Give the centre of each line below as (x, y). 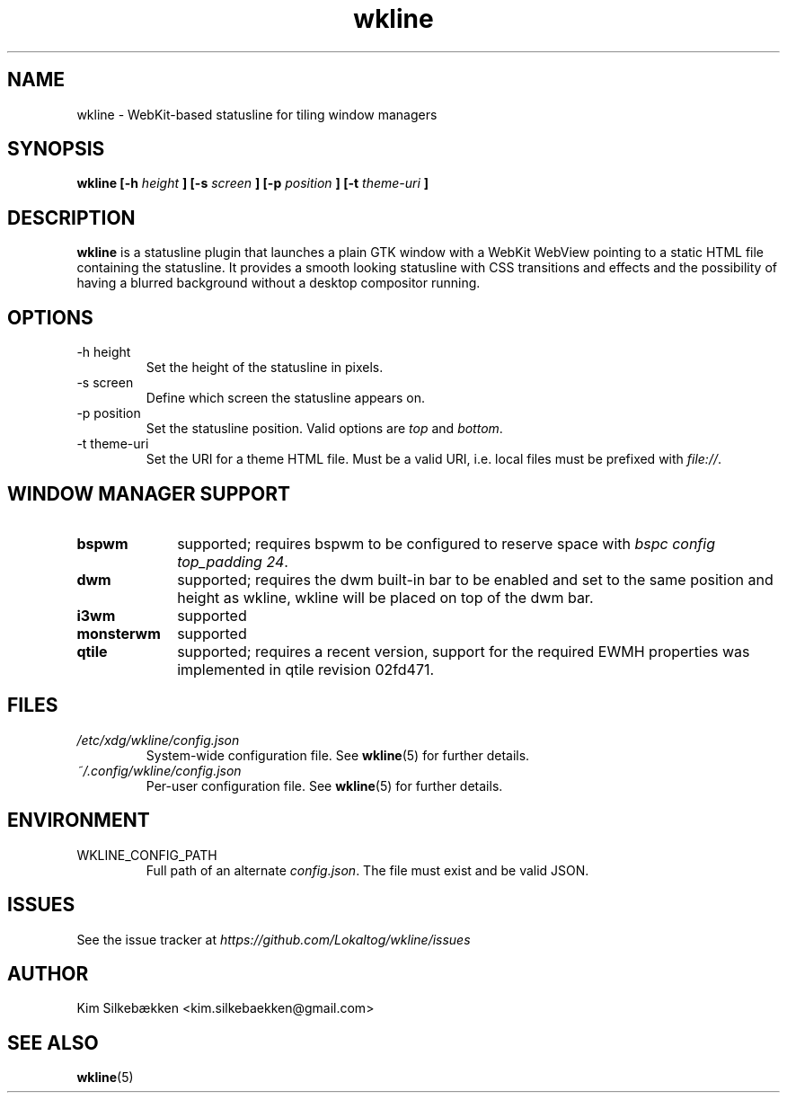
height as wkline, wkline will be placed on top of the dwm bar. (385, 597)
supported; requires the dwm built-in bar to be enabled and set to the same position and (475, 579)
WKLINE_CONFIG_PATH (147, 855)
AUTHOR (48, 973)
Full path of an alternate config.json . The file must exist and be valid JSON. (367, 870)
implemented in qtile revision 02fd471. (306, 669)
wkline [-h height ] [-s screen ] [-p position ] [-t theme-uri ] (253, 183)
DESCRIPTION (71, 217)
